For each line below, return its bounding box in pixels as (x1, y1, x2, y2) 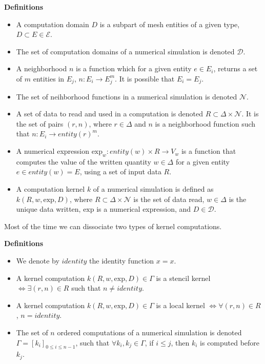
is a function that (181, 146, 236, 156)
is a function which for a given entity (75, 63, 192, 74)
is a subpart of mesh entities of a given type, (99, 18, 240, 29)
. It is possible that (115, 73, 175, 84)
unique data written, (16, 204, 81, 214)
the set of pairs (16, 118, 64, 129)
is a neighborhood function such (155, 118, 256, 129)
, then (171, 337, 190, 348)
